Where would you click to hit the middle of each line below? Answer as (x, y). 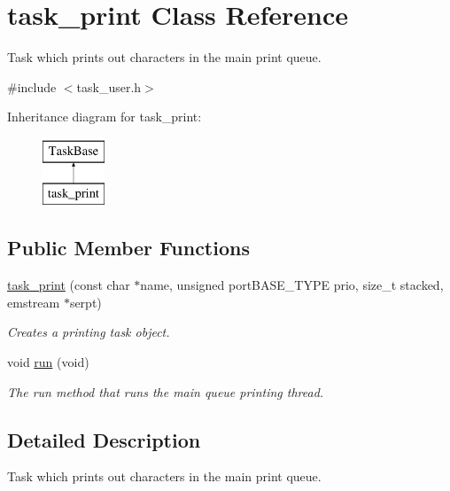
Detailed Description (104, 439)
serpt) (85, 302)
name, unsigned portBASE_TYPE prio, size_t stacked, (292, 285)
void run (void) (48, 362)
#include (32, 86)
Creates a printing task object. (89, 332)
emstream (34, 302)
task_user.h (109, 86)
